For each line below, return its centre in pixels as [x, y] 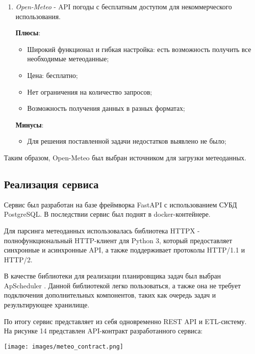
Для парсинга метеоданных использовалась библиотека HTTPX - [102, 230]
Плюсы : [28, 33]
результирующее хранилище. [47, 305]
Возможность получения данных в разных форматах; [106, 108]
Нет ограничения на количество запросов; [89, 91]
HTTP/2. [18, 259]
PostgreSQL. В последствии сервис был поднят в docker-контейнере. [107, 214]
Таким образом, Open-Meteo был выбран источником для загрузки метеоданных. [125, 157]
